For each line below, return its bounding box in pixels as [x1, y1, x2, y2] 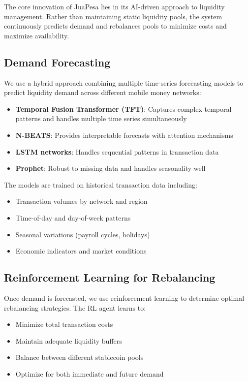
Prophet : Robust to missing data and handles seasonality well [15, 163, 206, 173]
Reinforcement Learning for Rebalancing [4, 270, 216, 285]
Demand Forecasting [4, 54, 111, 69]
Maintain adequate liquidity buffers [15, 335, 122, 346]
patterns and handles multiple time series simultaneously [15, 113, 187, 124]
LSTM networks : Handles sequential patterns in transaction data [15, 146, 219, 157]
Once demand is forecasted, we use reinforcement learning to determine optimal [4, 292, 245, 303]
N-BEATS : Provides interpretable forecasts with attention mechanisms [15, 129, 233, 140]
